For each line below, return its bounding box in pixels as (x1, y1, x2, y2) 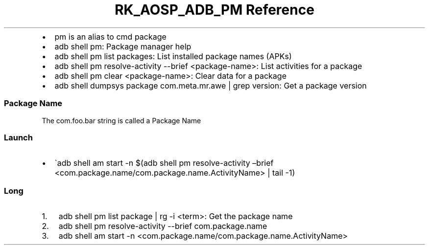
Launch (4, 132, 33, 142)
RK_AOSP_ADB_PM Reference (115, 1, 314, 18)
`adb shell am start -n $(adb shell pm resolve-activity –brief (54, 158, 274, 168)
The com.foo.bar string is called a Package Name (42, 116, 201, 125)
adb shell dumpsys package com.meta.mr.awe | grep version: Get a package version (54, 80, 367, 91)
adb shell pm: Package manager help (54, 41, 191, 51)
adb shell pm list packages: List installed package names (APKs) (54, 51, 292, 61)
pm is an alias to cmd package (54, 31, 167, 42)
